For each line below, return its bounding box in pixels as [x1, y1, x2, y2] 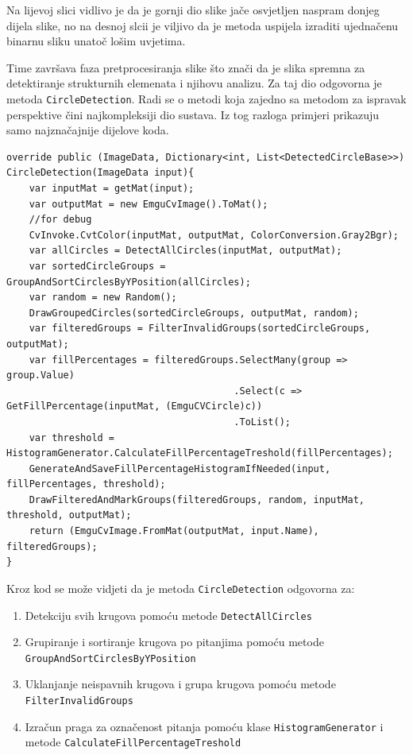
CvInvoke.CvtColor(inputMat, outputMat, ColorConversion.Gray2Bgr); [29, 229, 399, 241]
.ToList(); [234, 416, 291, 428]
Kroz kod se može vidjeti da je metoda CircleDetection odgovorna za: [6, 579, 355, 596]
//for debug [29, 214, 92, 226]
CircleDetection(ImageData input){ [6, 167, 195, 179]
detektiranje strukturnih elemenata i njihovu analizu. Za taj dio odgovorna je [6, 75, 382, 91]
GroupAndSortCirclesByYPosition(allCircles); [6, 276, 251, 288]
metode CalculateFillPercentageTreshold [25, 734, 241, 750]
